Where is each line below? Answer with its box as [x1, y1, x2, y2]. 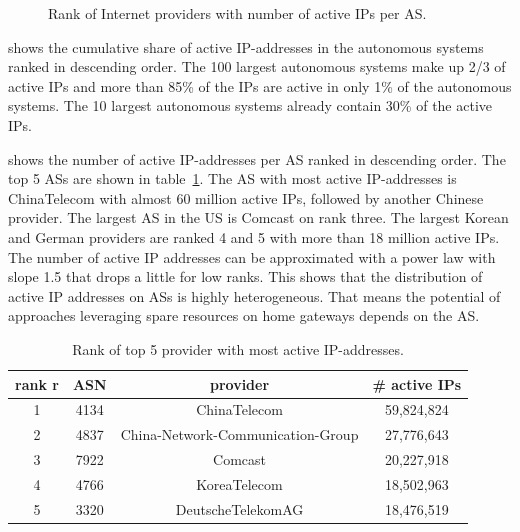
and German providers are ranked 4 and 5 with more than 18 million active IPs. [8, 226, 500, 247]
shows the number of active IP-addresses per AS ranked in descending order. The [8, 148, 506, 169]
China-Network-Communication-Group [120, 424, 359, 445]
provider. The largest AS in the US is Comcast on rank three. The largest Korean [8, 207, 509, 228]
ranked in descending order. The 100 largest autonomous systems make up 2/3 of [8, 56, 506, 77]
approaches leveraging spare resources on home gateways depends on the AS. [8, 305, 480, 326]
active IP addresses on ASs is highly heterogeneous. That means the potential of [8, 285, 501, 306]
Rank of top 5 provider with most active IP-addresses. [72, 338, 404, 359]
